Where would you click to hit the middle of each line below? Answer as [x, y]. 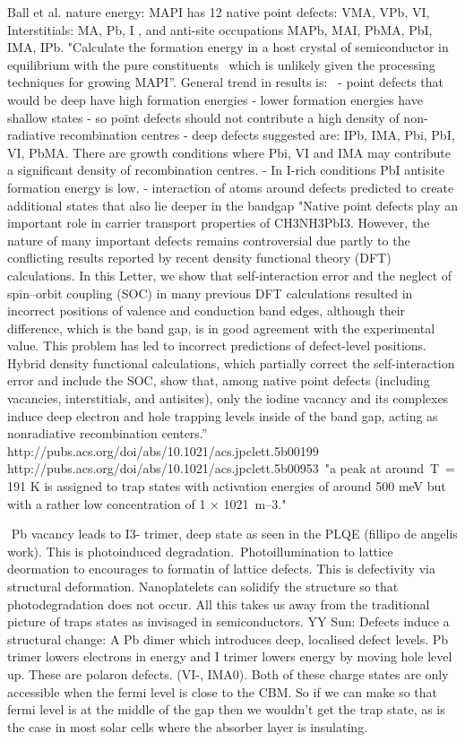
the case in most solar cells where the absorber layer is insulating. [188, 726]
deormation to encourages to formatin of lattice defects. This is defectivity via [221, 569]
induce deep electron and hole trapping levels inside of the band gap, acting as [223, 415]
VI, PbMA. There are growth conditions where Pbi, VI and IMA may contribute [229, 152]
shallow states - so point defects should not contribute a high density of [203, 117]
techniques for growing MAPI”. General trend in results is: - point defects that [225, 82]
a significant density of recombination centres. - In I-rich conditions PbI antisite [226, 170]
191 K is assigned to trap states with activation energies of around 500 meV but [227, 486]
